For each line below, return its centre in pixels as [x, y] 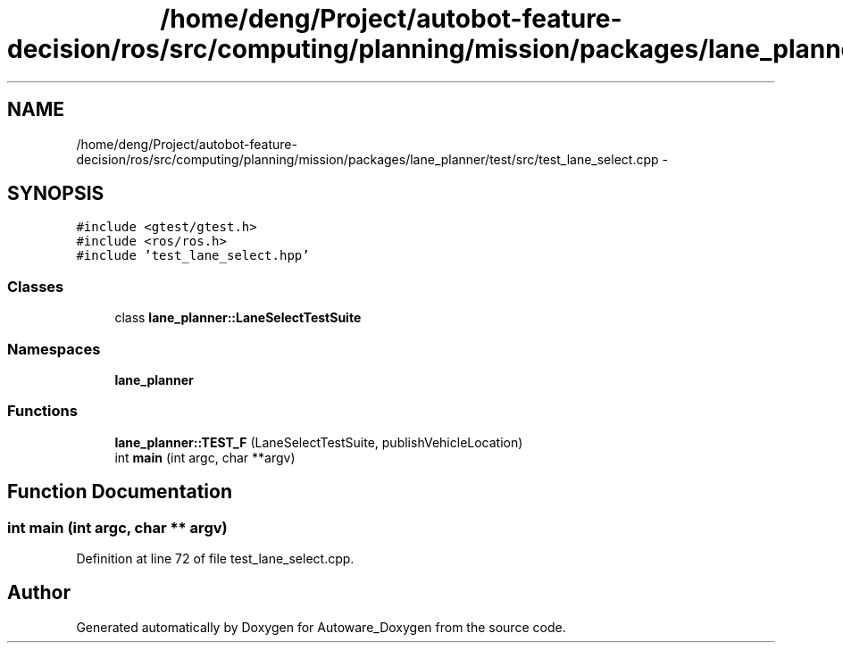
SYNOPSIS [56, 194]
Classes [36, 286]
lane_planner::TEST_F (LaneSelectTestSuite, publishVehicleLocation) [319, 442]
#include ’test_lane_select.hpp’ [193, 256]
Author [39, 593]
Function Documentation [120, 492]
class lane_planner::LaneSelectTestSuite [238, 318]
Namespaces [54, 349]
